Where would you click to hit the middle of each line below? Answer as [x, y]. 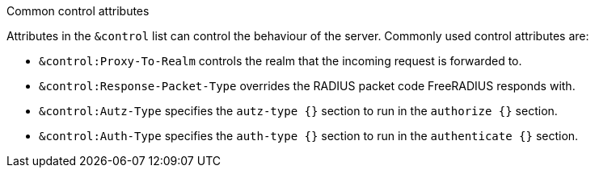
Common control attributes [78, 11]
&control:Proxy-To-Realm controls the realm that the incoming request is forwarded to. [281, 61]
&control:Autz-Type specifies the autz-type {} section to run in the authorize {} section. [298, 111]
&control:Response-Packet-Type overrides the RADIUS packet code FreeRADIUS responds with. [307, 86]
